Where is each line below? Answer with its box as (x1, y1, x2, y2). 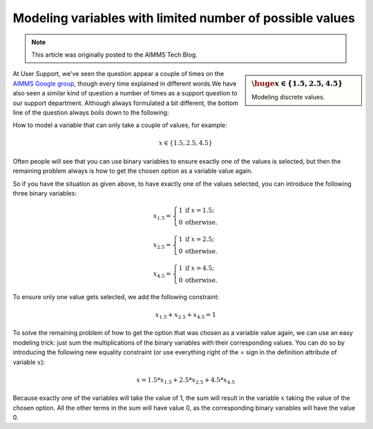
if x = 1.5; (184, 207, 215, 214)
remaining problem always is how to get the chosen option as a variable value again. (12, 166, 254, 175)
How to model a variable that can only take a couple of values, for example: (12, 121, 228, 129)
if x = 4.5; (184, 264, 215, 272)
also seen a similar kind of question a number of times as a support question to (12, 89, 238, 97)
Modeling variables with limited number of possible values (12, 10, 356, 26)
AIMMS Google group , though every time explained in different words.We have (12, 79, 237, 88)
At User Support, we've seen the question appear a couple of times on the (12, 70, 224, 78)
